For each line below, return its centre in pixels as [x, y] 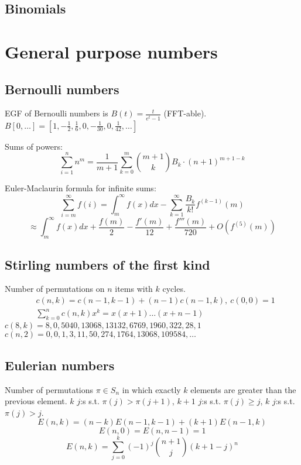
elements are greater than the [243, 389]
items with [134, 289]
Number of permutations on [55, 289]
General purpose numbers [111, 51]
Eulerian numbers [60, 365]
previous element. [36, 401]
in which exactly [151, 389]
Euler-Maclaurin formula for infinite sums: [81, 188]
